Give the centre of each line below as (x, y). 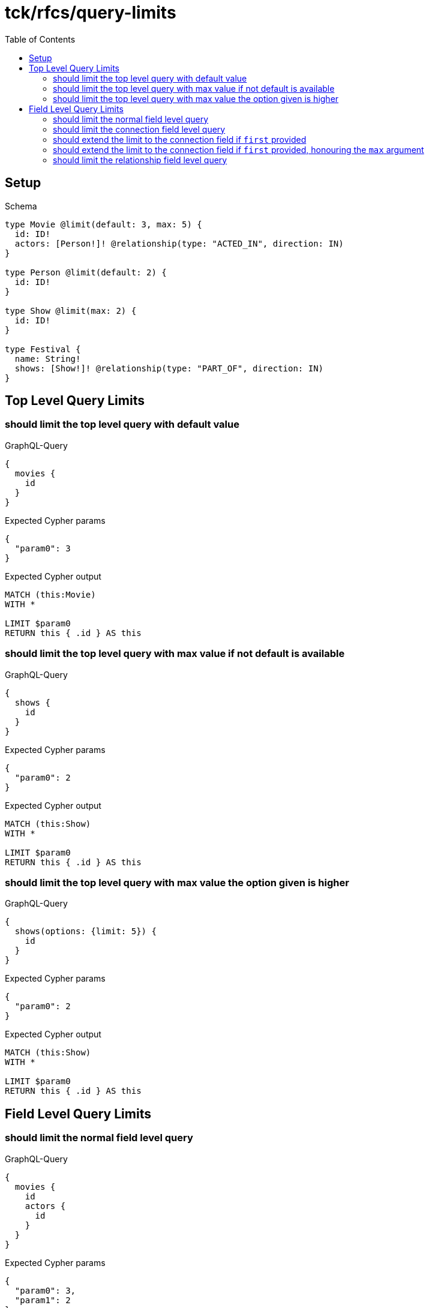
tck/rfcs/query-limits (91, 13)
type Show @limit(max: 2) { (71, 310)
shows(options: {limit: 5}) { (85, 931)
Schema (21, 206)
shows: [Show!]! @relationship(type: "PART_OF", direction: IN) (169, 368)
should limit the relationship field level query (140, 160)
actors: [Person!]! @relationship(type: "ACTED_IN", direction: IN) (179, 243)
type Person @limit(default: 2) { (86, 272)
